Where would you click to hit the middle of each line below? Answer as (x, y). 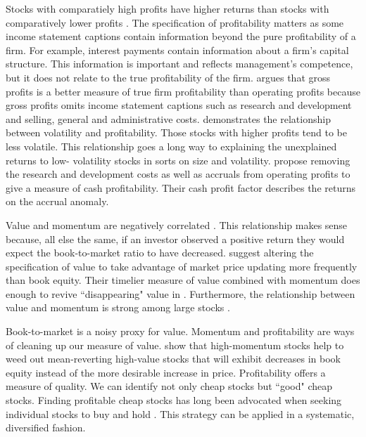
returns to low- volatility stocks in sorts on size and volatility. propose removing (178, 160)
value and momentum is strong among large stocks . (118, 307)
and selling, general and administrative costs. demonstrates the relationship (168, 118)
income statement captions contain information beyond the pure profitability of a (181, 36)
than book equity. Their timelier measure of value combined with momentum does (183, 280)
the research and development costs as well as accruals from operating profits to (178, 174)
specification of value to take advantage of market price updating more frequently (182, 266)
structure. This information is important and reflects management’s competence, (179, 64)
